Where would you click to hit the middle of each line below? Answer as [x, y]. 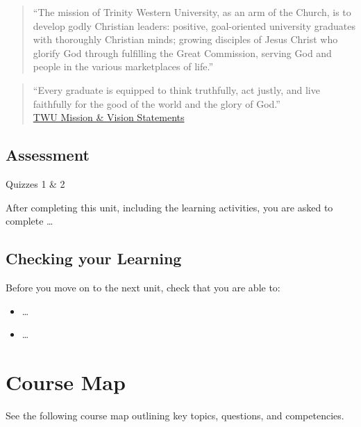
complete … [30, 221]
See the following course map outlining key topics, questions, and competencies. [175, 415]
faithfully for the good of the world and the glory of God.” [157, 103]
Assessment [48, 155]
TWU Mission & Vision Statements [109, 117]
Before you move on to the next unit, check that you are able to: [143, 287]
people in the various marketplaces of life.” [123, 66]
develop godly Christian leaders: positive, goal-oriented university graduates [194, 25]
